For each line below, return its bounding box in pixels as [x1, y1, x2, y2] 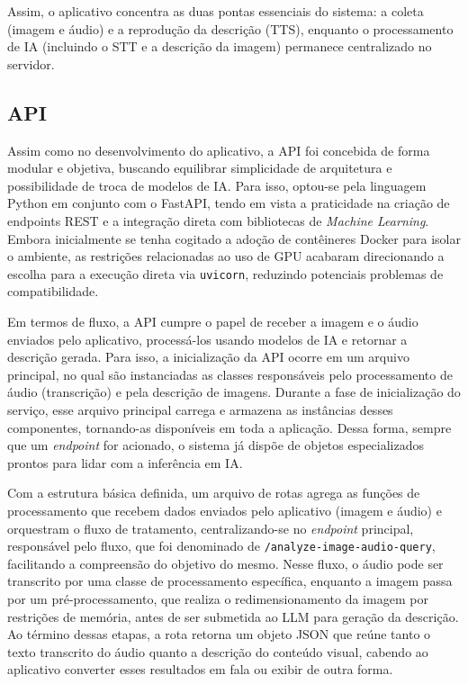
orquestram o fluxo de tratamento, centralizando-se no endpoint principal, [7, 518, 414, 537]
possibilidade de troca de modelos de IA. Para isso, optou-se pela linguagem [7, 175, 427, 194]
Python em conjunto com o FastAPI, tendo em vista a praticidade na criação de [7, 193, 450, 212]
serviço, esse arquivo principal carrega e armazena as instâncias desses [7, 400, 393, 418]
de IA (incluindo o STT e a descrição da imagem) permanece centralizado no [7, 37, 432, 56]
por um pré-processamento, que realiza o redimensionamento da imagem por [7, 589, 428, 607]
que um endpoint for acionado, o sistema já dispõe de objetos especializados [7, 436, 425, 454]
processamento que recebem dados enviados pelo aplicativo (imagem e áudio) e [7, 500, 442, 519]
